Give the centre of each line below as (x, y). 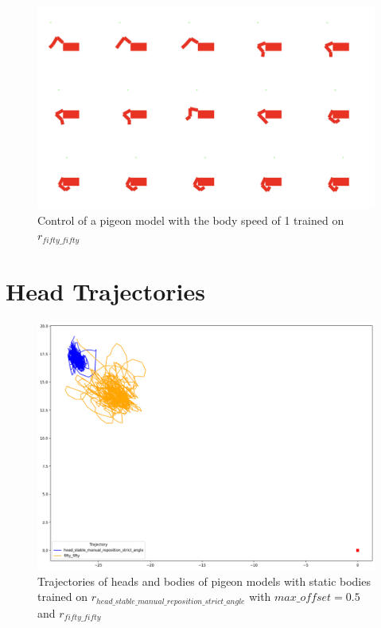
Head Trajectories (105, 291)
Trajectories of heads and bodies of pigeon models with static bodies (204, 581)
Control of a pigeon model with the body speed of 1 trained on (191, 220)
